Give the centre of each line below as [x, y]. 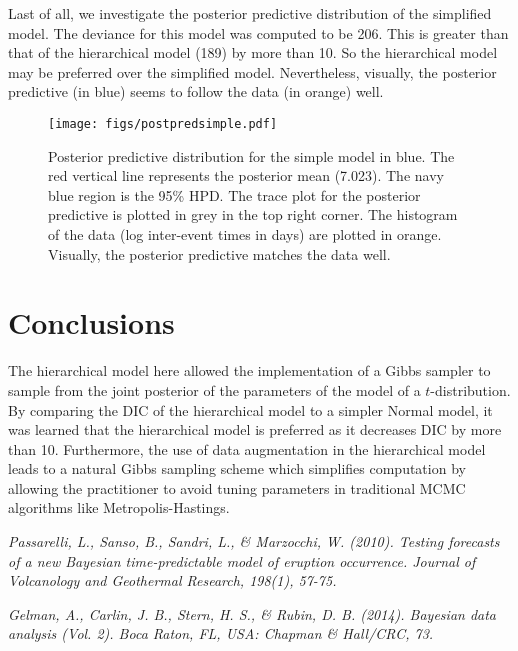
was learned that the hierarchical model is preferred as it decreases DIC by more [255, 429]
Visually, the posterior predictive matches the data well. [219, 253]
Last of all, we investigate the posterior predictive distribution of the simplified [250, 13]
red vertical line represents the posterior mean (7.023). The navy [246, 175]
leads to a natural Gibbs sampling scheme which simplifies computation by [237, 468]
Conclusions [91, 322]
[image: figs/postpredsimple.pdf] [163, 123]
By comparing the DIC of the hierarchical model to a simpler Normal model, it [250, 409]
